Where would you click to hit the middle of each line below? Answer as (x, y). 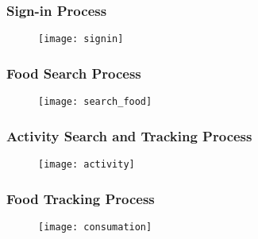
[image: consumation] (95, 227)
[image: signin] (81, 39)
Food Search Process (74, 73)
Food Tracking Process (81, 198)
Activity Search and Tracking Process (129, 135)
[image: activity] (87, 164)
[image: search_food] (95, 102)
